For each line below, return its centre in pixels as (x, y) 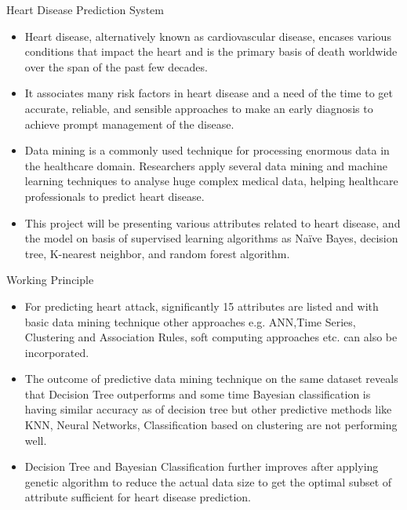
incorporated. (57, 352)
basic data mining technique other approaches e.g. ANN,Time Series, (190, 321)
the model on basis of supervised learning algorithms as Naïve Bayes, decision (211, 238)
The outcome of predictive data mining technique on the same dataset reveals (211, 379)
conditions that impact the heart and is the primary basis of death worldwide (211, 51)
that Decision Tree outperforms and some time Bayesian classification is (198, 393)
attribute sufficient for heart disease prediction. (138, 497)
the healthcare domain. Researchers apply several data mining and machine (206, 165)
